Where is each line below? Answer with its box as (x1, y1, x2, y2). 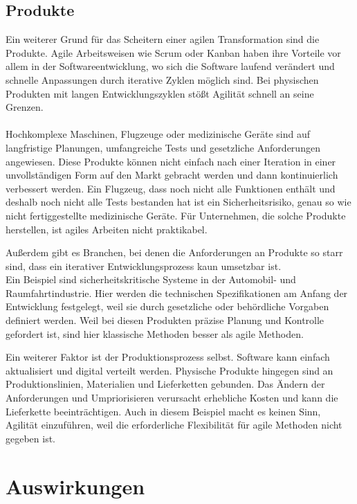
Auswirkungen (6, 471, 145, 500)
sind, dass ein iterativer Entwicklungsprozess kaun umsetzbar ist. (6, 258, 282, 273)
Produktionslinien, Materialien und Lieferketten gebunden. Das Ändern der (6, 377, 325, 391)
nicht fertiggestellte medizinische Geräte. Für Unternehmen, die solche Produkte (6, 208, 346, 222)
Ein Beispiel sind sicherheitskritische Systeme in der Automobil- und (6, 272, 296, 287)
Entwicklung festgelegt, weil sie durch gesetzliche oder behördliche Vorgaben (6, 299, 329, 314)
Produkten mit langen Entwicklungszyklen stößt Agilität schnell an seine (6, 86, 314, 100)
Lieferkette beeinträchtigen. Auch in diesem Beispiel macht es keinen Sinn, (6, 404, 321, 418)
